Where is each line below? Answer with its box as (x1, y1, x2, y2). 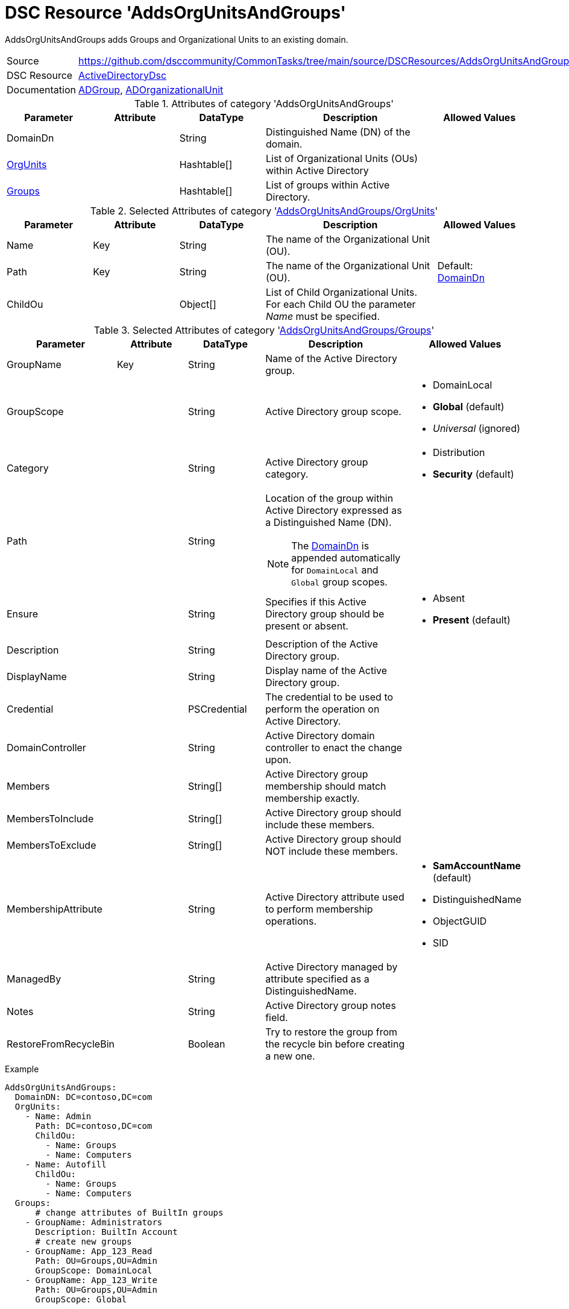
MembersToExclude (7, 839, 96, 851)
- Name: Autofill (25, 1159, 107, 1169)
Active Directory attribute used (265, 890, 404, 903)
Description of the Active (265, 637, 378, 650)
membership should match (265, 779, 386, 792)
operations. (265, 914, 317, 927)
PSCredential (187, 702, 247, 715)
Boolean (187, 1037, 225, 1050)
